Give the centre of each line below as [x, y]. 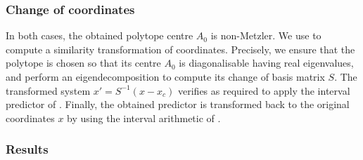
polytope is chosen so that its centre [83, 63]
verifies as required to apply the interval [264, 90]
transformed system [48, 90]
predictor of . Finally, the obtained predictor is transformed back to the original [178, 104]
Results [27, 149]
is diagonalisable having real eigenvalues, [266, 63]
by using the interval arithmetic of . [144, 118]
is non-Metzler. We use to [266, 35]
